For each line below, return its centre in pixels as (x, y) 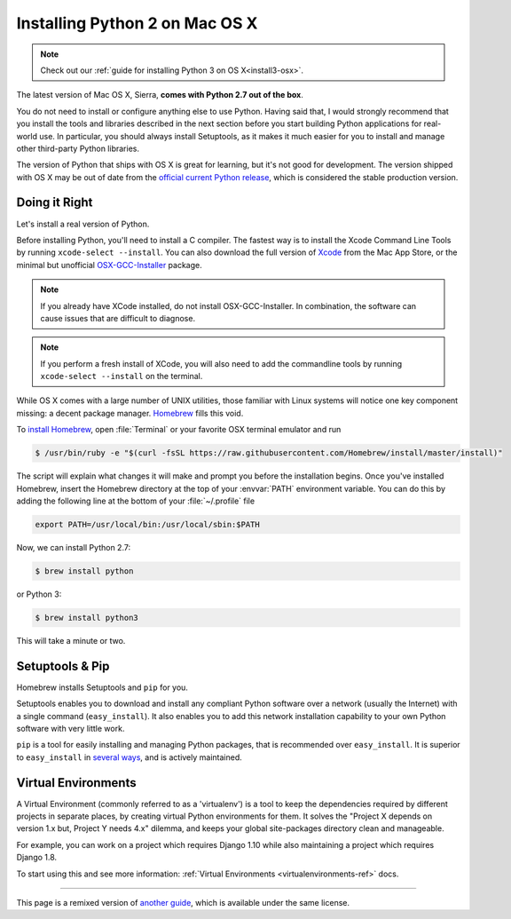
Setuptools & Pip (63, 666)
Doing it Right (55, 203)
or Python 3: (39, 594)
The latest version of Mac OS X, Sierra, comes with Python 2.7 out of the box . (160, 95)
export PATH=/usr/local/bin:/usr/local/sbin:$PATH (148, 524)
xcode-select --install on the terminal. (122, 376)
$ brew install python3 (87, 618)
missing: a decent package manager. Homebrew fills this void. (130, 413)
